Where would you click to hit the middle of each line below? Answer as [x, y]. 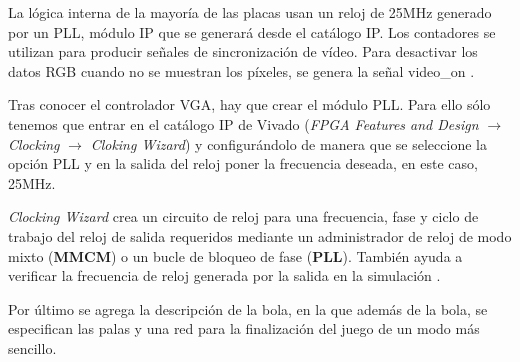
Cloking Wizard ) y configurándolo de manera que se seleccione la [288, 143]
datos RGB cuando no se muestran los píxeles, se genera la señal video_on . [241, 70]
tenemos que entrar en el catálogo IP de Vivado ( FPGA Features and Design [243, 123]
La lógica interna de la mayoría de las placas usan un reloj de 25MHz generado [250, 12]
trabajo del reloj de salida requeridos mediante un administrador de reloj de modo [260, 235]
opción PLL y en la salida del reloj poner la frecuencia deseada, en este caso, [243, 163]
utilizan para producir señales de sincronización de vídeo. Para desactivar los [243, 51]
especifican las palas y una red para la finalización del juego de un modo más [244, 328]
